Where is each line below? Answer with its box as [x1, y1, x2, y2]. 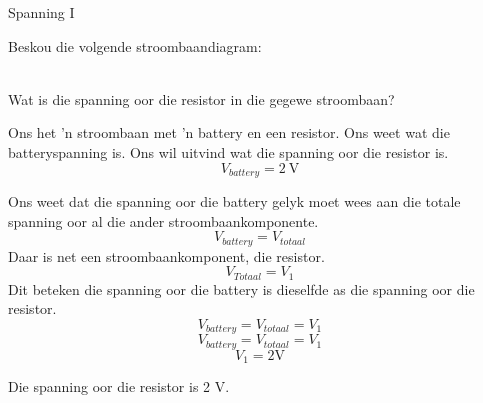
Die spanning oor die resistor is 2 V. [8, 376, 230, 397]
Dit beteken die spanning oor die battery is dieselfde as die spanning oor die [8, 278, 475, 299]
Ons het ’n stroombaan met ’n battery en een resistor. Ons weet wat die [8, 122, 450, 143]
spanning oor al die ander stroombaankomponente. [8, 210, 319, 231]
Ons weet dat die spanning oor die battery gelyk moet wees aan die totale [8, 191, 461, 212]
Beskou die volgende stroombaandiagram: [8, 35, 262, 56]
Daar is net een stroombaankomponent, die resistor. [8, 245, 325, 266]
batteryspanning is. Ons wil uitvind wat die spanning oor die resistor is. [8, 141, 449, 162]
